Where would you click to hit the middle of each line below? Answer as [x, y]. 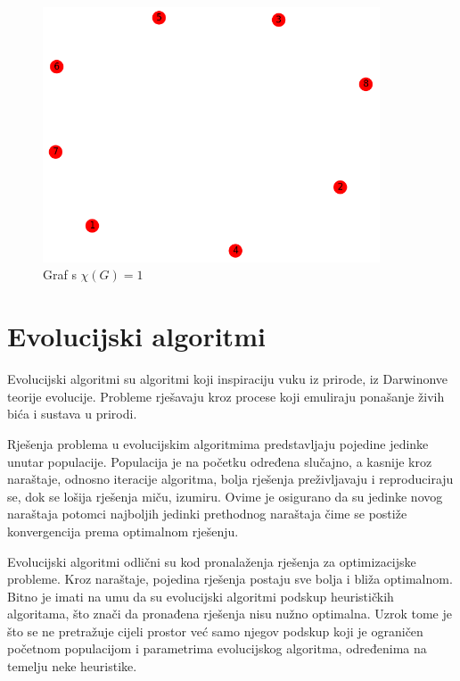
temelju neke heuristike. [72, 666]
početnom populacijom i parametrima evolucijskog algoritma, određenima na [217, 648]
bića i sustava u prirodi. [72, 414]
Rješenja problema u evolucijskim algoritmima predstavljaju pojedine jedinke [218, 443]
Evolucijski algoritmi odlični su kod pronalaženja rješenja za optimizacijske [212, 561]
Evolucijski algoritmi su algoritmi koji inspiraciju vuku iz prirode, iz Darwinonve [228, 379]
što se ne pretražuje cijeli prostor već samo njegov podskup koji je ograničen [215, 631]
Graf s [60, 274]
